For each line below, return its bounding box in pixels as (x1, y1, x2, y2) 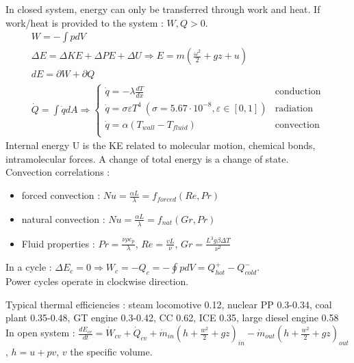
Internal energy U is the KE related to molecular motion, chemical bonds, (5, 138, 316, 152)
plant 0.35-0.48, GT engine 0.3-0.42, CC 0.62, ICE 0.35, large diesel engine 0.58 (5, 310, 339, 325)
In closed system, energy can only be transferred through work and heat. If (5, 2, 320, 16)
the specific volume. (70, 344, 153, 358)
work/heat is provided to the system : (5, 15, 164, 29)
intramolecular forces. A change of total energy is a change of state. (5, 151, 289, 165)
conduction (275, 87, 321, 97)
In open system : (5, 325, 75, 339)
